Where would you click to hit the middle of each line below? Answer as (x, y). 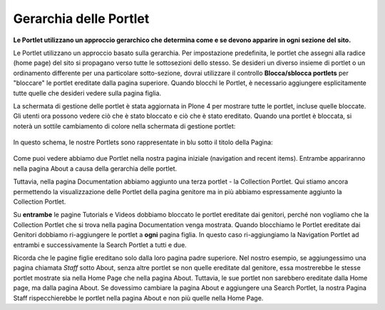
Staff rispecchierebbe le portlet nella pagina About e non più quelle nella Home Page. (138, 298)
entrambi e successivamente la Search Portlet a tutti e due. (100, 245)
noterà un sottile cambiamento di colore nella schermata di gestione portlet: (124, 126)
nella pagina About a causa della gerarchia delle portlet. (95, 169)
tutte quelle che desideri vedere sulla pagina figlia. (87, 93)
